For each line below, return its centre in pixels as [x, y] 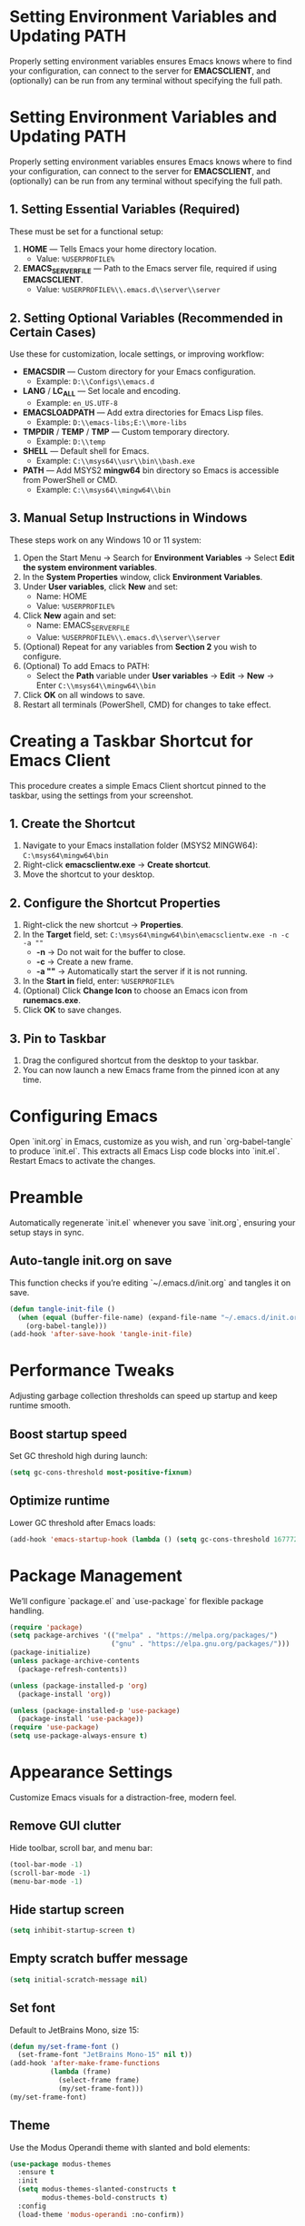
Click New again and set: [69, 616]
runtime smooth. [40, 1405]
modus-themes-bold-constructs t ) [105, 2198]
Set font [33, 2008]
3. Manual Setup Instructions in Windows [128, 518]
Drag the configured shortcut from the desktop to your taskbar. [140, 1060]
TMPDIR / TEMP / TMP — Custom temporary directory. [126, 432]
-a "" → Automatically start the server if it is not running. [142, 971]
